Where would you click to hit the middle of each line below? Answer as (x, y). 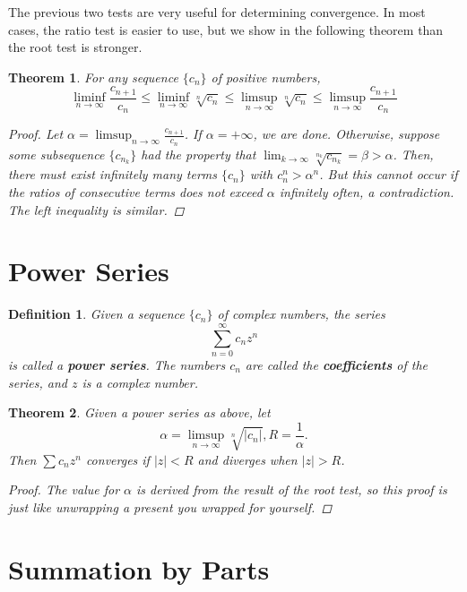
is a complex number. (140, 382)
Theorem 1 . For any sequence (93, 77)
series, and (38, 382)
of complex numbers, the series (301, 314)
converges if (117, 459)
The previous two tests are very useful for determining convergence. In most (217, 12)
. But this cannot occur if (389, 174)
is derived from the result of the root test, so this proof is (292, 489)
